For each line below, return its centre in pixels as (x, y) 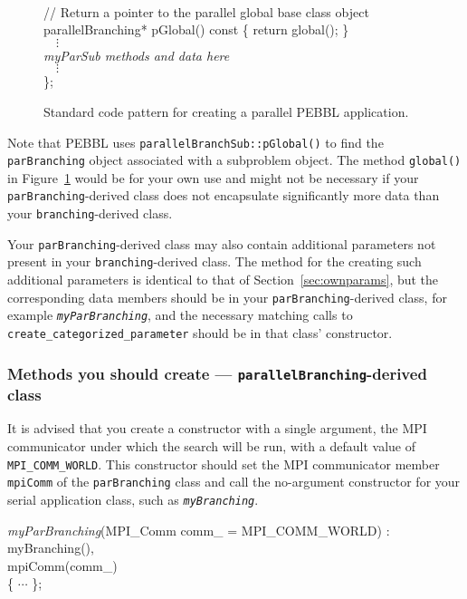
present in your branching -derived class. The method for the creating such (214, 261)
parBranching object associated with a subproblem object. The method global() (234, 160)
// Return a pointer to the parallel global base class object (206, 11)
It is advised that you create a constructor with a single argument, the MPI (217, 428)
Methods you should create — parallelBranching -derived (217, 373)
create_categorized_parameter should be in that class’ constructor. (200, 333)
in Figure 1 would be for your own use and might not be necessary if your (213, 177)
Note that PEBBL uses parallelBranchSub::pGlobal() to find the (195, 142)
